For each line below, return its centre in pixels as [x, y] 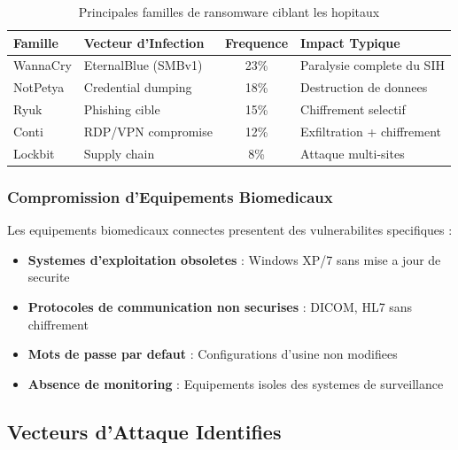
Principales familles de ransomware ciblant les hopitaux [229, 12]
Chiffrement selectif [353, 109]
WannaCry [43, 65]
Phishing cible [122, 109]
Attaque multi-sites [353, 153]
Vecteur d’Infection [144, 42]
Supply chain [119, 153]
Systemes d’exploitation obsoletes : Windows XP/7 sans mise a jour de [234, 259]
